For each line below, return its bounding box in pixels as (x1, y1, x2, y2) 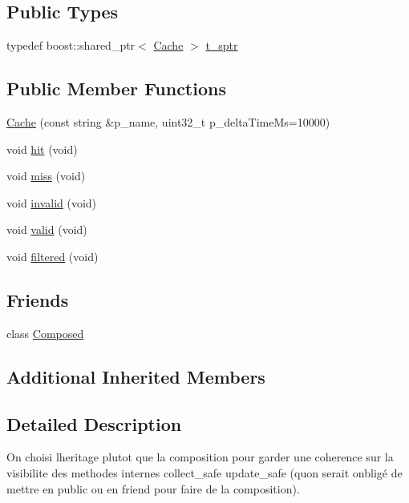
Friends (6, 287, 69, 312)
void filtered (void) (6, 247, 99, 264)
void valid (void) (6, 221, 87, 238)
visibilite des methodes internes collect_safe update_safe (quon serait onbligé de (6, 464, 403, 481)
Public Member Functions (6, 76, 226, 101)
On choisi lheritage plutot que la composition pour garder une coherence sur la (6, 449, 394, 465)
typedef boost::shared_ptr (6, 37, 136, 54)
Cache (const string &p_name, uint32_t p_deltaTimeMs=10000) (6, 114, 330, 130)
